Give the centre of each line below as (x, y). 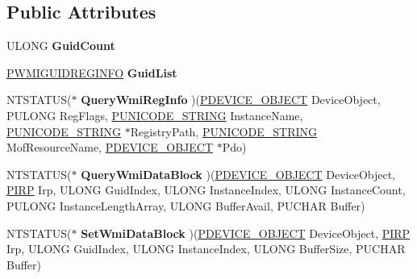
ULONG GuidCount (61, 46)
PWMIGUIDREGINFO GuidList (92, 72)
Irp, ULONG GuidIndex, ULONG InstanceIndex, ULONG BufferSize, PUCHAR (206, 249)
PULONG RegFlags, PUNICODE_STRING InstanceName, (155, 115)
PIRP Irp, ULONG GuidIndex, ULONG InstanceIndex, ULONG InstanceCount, (206, 190)
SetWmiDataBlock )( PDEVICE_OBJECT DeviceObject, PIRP (246, 233)
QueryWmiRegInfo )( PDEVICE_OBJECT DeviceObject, (231, 100)
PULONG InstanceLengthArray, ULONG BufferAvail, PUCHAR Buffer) (186, 205)
